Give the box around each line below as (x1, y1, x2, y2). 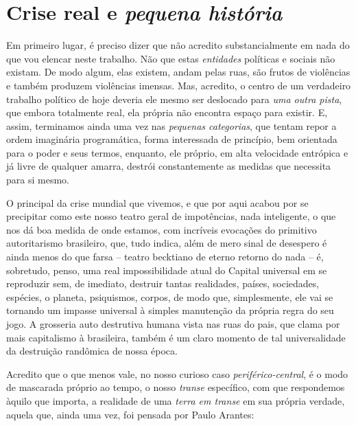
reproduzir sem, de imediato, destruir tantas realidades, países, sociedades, (6, 276, 320, 291)
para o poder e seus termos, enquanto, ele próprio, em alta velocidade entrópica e (6, 145, 348, 159)
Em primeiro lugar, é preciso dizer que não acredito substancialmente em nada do (6, 38, 350, 52)
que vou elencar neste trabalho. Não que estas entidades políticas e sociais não (6, 51, 335, 65)
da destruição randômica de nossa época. (6, 344, 178, 358)
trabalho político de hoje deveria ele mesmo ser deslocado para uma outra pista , (6, 91, 342, 106)
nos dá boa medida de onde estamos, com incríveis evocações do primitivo (6, 222, 317, 236)
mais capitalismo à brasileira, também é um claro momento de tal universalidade (6, 330, 346, 344)
